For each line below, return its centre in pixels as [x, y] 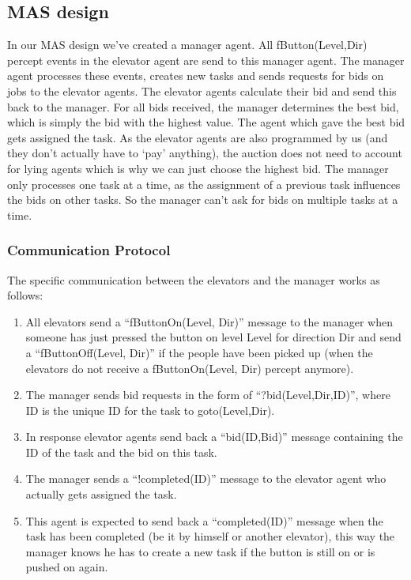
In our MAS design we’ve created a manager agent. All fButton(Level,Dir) [187, 45]
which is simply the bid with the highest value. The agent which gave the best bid [206, 122]
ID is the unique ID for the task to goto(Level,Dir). [150, 410]
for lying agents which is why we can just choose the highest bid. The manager [198, 168]
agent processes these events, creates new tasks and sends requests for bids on [196, 75]
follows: [25, 295]
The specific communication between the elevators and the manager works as [194, 279]
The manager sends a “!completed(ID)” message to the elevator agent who [206, 478]
